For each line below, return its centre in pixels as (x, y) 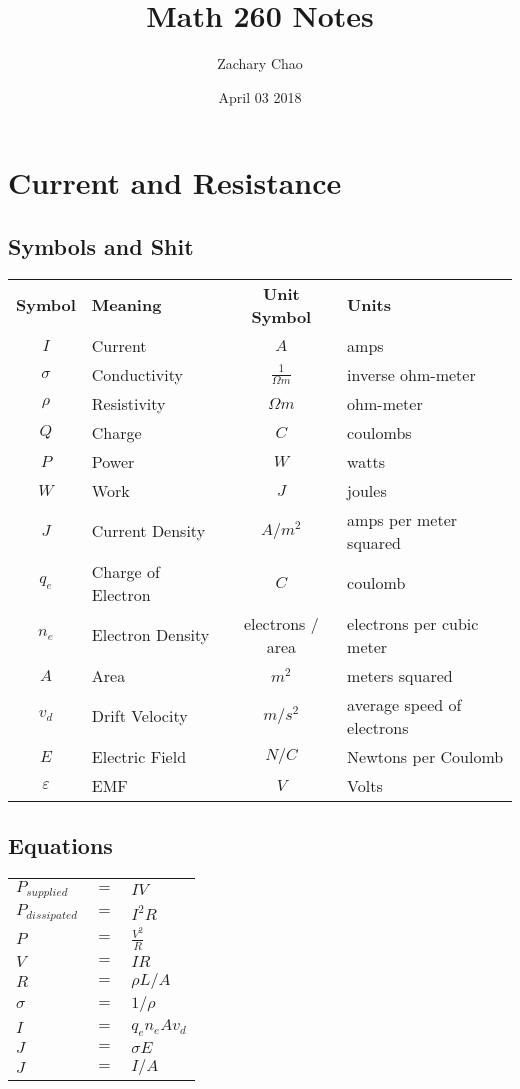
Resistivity (128, 403)
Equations (60, 845)
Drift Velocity (139, 716)
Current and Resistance (175, 182)
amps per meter (402, 519)
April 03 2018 (260, 96)
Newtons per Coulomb (425, 756)
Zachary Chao (260, 63)
